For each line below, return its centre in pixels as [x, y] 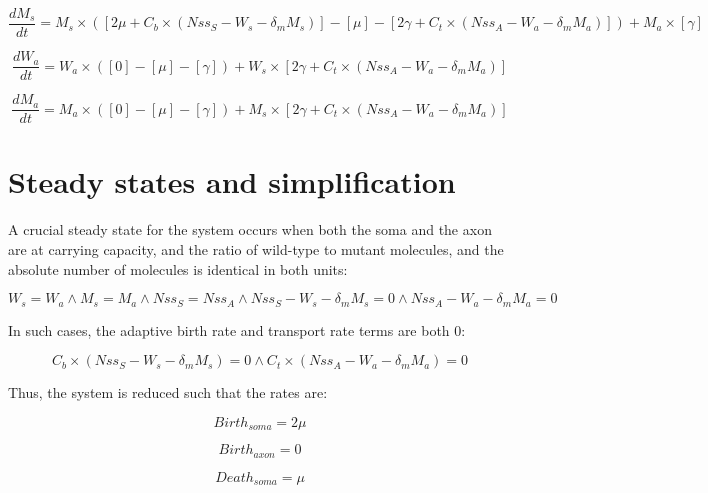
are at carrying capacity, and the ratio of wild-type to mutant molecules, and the [256, 248]
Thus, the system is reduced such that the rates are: [168, 392]
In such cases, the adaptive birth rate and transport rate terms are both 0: [237, 329]
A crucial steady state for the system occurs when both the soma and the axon [250, 229]
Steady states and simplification [232, 181]
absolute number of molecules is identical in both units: [178, 268]
